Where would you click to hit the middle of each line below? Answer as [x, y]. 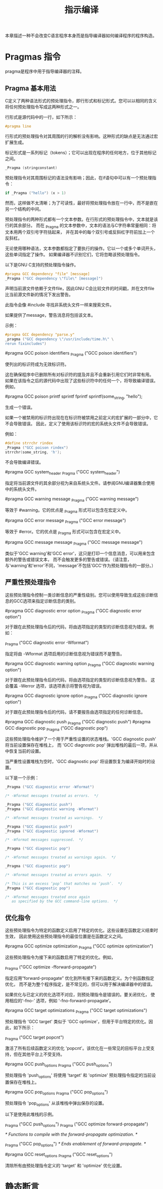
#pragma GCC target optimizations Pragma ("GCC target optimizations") [76, 1011]
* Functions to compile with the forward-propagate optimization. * [71, 1134]
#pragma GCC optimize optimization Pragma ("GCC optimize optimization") [79, 946]
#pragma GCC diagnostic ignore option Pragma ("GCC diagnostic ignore [76, 696]
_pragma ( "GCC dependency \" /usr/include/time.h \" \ [59, 339]
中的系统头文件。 [22, 489]
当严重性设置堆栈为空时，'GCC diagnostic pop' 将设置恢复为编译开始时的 [78, 762]
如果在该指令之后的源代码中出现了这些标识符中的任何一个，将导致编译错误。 [81, 380]
